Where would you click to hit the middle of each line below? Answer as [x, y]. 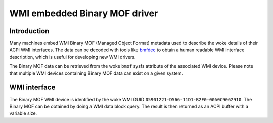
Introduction [29, 31]
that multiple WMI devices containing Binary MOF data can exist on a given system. [96, 73]
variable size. [23, 113]
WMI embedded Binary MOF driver [84, 13]
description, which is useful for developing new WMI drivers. [73, 57]
